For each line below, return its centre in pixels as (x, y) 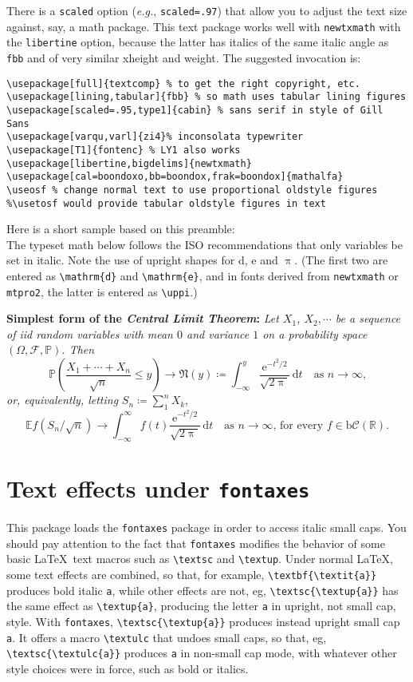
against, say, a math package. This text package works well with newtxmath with (204, 26)
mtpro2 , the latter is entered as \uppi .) (102, 291)
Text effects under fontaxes (158, 488)
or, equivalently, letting (63, 400)
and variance (218, 333)
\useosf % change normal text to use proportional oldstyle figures (192, 190)
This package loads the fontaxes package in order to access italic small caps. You (206, 527)
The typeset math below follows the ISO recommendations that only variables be (205, 244)
